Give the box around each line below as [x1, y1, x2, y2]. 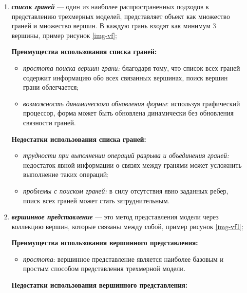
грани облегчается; [23, 82, 79, 92]
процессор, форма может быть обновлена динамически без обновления [23, 108, 234, 118]
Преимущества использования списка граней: [11, 46, 157, 57]
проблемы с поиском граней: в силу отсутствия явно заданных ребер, [23, 185, 228, 195]
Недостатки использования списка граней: [11, 134, 147, 144]
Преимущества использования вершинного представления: [11, 237, 198, 248]
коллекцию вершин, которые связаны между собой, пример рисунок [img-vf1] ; [11, 221, 244, 231]
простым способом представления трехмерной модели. [23, 263, 186, 273]
